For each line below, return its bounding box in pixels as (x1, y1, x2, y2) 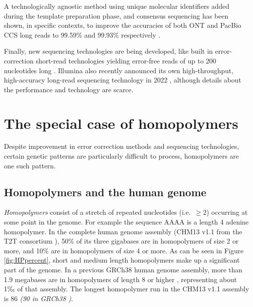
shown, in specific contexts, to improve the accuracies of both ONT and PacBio (4, 20, 241, 30)
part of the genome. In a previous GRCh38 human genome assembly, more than (4, 265, 243, 275)
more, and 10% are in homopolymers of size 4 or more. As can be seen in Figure (4, 245, 244, 255)
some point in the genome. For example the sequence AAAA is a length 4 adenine (4, 217, 249, 227)
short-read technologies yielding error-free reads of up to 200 (36, 55, 216, 65)
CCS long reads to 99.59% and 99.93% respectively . (4, 29, 160, 40)
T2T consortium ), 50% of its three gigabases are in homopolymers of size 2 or (4, 236, 239, 246)
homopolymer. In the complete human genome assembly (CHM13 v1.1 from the (4, 226, 242, 236)
